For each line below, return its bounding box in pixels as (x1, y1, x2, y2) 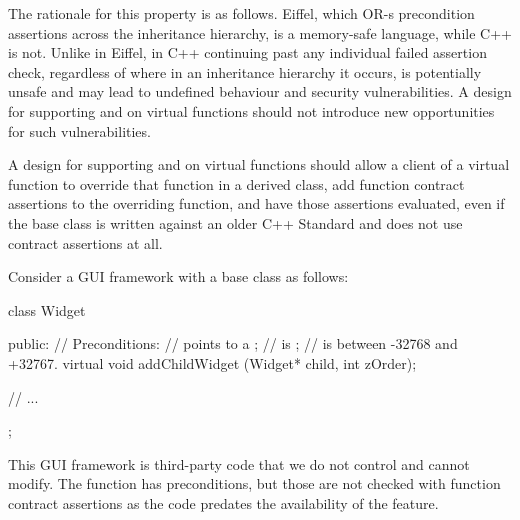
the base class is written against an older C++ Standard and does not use (8, 212, 463, 233)
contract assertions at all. (8, 232, 163, 253)
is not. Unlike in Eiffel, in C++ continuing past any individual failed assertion (8, 42, 487, 63)
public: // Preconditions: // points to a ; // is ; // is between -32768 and (8, 333, 458, 354)
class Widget (8, 299, 86, 320)
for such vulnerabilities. (8, 120, 151, 141)
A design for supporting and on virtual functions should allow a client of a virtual (8, 154, 510, 175)
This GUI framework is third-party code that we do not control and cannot (8, 453, 470, 474)
